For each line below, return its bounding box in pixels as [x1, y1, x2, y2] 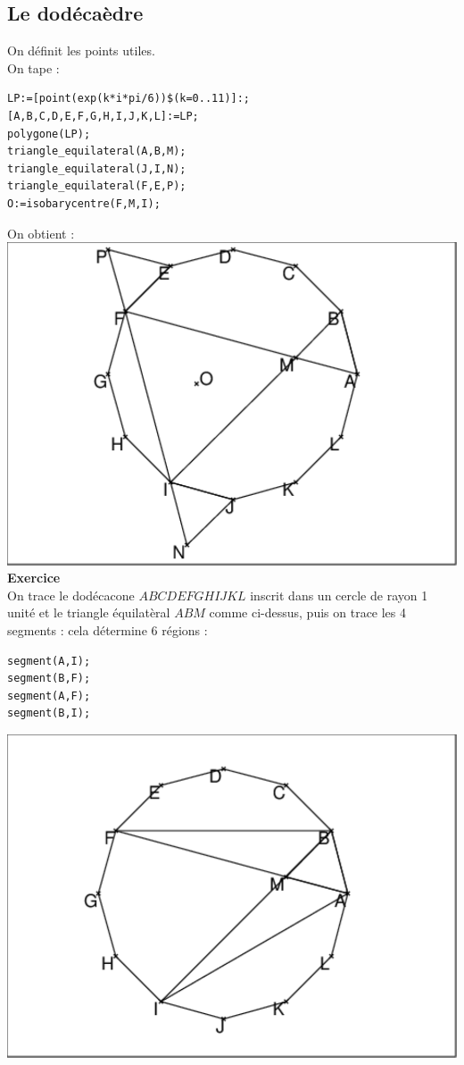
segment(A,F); [7, 689, 91, 702]
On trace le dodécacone [7, 585, 135, 604]
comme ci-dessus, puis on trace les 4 [209, 603, 407, 622]
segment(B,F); [7, 672, 91, 685]
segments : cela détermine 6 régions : [7, 621, 208, 640]
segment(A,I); [7, 654, 91, 667]
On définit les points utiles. [7, 41, 155, 60]
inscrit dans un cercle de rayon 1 [250, 585, 428, 604]
